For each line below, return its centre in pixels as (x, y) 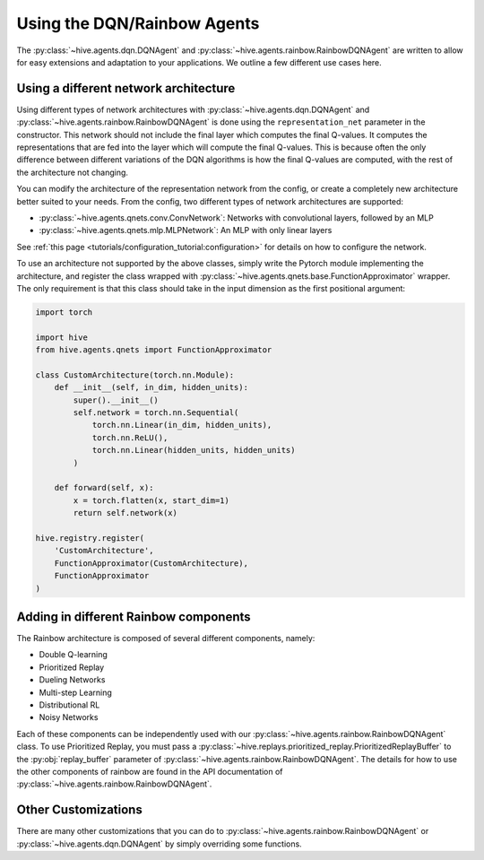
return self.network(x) (125, 513)
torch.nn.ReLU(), (130, 438)
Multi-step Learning (75, 692)
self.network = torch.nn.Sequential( (156, 413)
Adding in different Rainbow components (134, 617)
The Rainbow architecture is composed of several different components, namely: (166, 638)
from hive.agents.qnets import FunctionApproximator (154, 350)
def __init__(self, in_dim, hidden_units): (151, 387)
